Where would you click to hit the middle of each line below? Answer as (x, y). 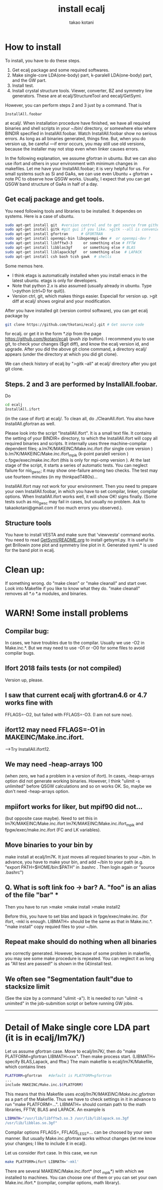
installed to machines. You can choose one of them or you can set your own (81, 1177)
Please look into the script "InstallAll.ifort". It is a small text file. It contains (78, 433)
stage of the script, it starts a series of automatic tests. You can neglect (76, 465)
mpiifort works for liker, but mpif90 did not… (74, 807)
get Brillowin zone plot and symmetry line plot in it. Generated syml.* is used (81, 545)
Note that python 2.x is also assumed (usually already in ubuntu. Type (82, 285)
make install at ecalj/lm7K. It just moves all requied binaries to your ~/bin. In (81, 857)
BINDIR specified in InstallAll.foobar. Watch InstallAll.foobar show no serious (81, 133)
